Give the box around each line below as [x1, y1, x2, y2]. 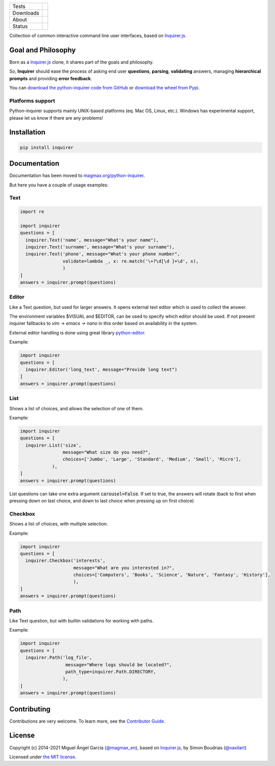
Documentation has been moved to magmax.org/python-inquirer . [9, 172, 145, 179]
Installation [9, 128, 45, 136]
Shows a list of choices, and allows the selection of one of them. [9, 405, 144, 411]
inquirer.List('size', [25, 442, 82, 448]
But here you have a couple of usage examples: [9, 182, 109, 188]
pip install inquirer [20, 145, 74, 150]
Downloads [12, 10, 39, 16]
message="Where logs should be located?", [65, 662, 172, 667]
